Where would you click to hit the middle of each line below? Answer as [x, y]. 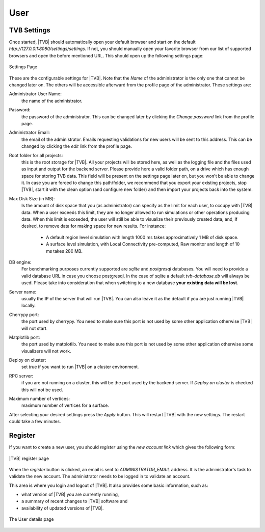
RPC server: [21, 376]
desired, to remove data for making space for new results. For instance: [94, 226]
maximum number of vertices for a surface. [65, 405]
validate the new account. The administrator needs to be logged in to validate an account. [100, 477]
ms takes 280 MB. [64, 251]
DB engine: [20, 262]
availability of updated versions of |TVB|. [63, 508]
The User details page [31, 519]
